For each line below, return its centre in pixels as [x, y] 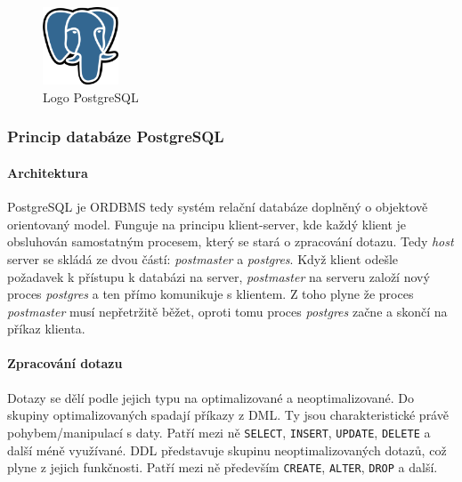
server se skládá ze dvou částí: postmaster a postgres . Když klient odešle [203, 258]
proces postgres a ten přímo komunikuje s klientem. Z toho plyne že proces [211, 294]
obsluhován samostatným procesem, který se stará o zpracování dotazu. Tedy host [231, 241]
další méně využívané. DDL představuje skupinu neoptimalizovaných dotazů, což [227, 450]
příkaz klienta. [46, 329]
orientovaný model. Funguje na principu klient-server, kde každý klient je [207, 224]
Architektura [48, 172]
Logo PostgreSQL [91, 96]
